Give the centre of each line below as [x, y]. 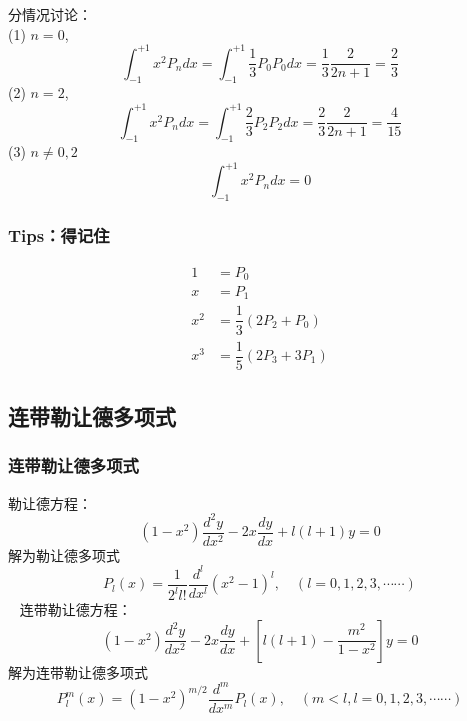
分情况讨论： [50, 14]
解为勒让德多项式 [64, 554]
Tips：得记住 [59, 235]
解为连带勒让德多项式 [78, 671]
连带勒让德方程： [75, 609]
